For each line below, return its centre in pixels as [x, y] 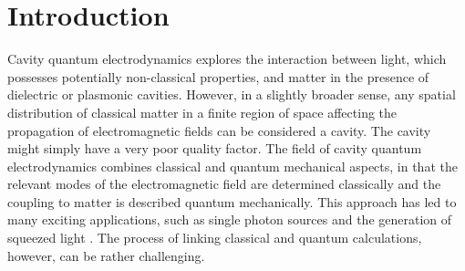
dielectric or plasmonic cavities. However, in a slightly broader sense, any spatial [232, 94]
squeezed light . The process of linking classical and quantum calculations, [215, 238]
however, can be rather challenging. [106, 255]
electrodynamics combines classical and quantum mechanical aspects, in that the [232, 166]
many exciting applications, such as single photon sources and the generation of [230, 219]
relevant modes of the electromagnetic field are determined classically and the [224, 184]
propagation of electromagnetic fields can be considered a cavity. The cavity [219, 130]
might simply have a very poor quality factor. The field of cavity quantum [215, 148]
